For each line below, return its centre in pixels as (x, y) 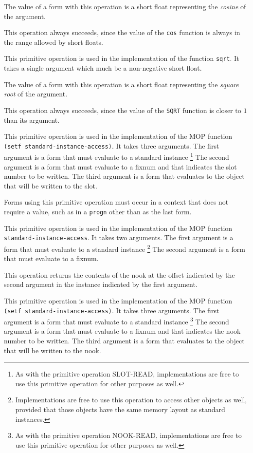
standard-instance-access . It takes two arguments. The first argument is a (119, 237)
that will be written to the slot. (51, 185)
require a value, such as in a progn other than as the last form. (98, 211)
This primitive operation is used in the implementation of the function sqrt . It (122, 58)
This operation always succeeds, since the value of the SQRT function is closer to (123, 110)
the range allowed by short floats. (54, 42)
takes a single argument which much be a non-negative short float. (103, 68)
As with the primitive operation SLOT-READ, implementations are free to (127, 374)
